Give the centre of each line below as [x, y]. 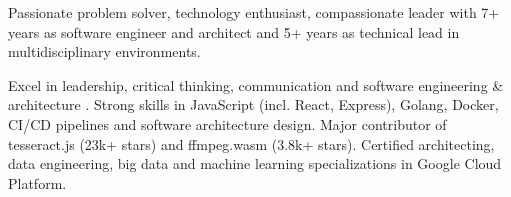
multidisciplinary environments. [104, 51]
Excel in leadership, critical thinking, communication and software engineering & [256, 84]
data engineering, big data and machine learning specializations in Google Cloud [255, 163]
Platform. [37, 182]
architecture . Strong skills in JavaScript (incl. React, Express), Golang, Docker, [253, 104]
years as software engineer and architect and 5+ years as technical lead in [234, 31]
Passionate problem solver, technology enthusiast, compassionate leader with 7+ [254, 12]
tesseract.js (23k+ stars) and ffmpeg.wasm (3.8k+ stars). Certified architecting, [251, 143]
